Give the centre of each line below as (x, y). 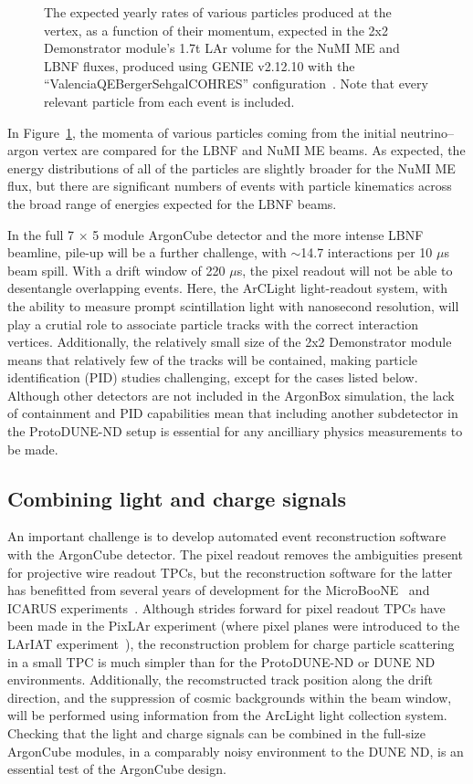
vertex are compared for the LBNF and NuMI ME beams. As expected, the (254, 150)
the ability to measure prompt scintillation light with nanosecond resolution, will (233, 305)
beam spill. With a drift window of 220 (116, 270)
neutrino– (427, 132)
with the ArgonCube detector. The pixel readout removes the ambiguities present (235, 554)
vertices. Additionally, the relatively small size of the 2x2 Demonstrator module (230, 342)
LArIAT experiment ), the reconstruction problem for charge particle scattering (231, 644)
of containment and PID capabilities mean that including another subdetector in (233, 413)
